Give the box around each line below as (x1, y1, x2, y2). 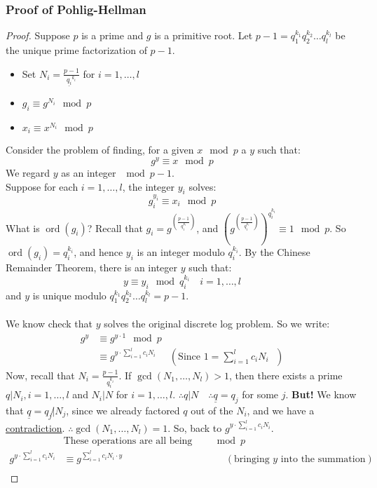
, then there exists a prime (228, 367, 343, 382)
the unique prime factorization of (6, 43, 147, 57)
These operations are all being (63, 436, 193, 447)
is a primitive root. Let (154, 28, 253, 43)
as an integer (61, 165, 116, 179)
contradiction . (6, 420, 65, 435)
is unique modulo (32, 287, 107, 302)
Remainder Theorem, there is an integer (6, 260, 178, 275)
